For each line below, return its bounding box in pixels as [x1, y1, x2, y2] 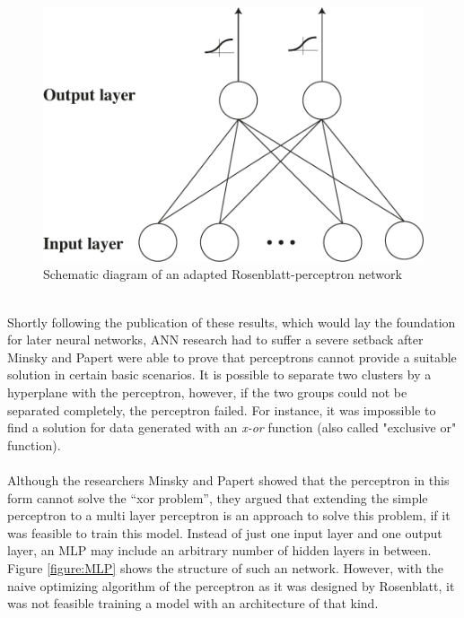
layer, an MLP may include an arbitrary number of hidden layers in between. [7, 541, 432, 560]
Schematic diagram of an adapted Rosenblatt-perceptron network [43, 265, 402, 283]
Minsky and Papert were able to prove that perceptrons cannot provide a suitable [7, 347, 457, 366]
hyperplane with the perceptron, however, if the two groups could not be [7, 383, 407, 402]
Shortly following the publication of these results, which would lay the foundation [7, 312, 456, 331]
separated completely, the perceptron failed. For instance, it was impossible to [7, 400, 436, 419]
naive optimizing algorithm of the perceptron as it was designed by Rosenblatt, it [7, 576, 455, 595]
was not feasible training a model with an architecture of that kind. [7, 594, 379, 613]
